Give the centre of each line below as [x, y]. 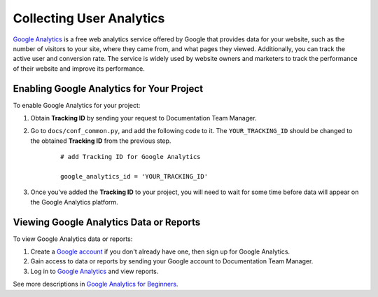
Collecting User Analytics [89, 18]
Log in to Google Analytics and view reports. [94, 271]
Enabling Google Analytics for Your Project [108, 89]
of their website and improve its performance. [79, 68]
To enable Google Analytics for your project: [77, 105]
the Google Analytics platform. [74, 202]
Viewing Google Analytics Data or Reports [107, 222]
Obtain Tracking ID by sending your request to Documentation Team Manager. [143, 118]
